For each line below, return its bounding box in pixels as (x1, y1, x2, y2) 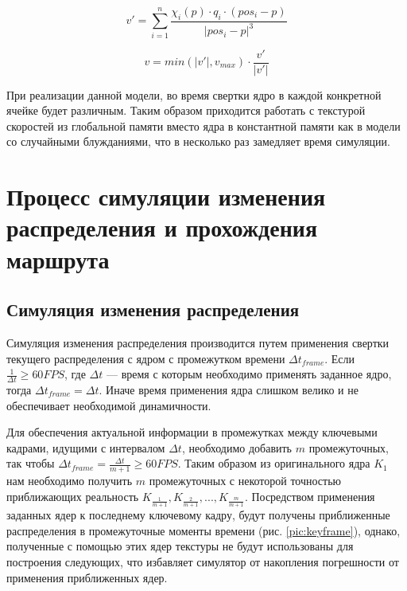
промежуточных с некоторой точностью (149, 472, 342, 489)
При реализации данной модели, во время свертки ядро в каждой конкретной (6, 86, 382, 103)
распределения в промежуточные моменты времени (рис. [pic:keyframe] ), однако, (6, 522, 401, 538)
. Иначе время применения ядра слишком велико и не (99, 381, 359, 397)
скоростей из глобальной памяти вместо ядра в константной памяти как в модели (6, 117, 401, 134)
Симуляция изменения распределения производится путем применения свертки (6, 334, 390, 350)
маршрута (6, 242, 110, 275)
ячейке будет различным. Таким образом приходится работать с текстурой (6, 102, 366, 119)
